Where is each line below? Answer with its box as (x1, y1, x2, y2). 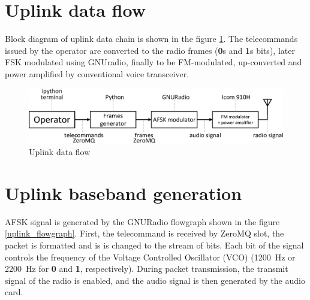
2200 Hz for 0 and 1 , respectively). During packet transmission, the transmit (5, 262, 288, 275)
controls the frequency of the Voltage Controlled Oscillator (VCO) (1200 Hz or (5, 250, 296, 263)
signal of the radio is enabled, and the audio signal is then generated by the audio (5, 274, 305, 286)
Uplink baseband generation (5, 180, 242, 205)
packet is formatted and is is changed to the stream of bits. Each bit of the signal (5, 238, 304, 251)
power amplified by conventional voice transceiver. (5, 67, 189, 80)
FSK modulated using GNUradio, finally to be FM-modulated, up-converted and (5, 56, 302, 68)
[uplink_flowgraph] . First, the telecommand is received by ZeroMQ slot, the (5, 227, 284, 240)
